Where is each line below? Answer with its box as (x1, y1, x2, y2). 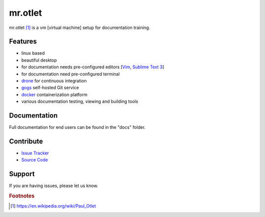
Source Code (21, 157, 49, 163)
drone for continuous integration (21, 78, 87, 84)
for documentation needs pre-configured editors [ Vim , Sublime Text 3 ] (21, 64, 164, 70)
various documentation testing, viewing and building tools (21, 98, 138, 104)
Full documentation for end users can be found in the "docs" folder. (9, 124, 146, 130)
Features (9, 37, 37, 46)
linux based (21, 50, 45, 56)
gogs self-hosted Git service (21, 85, 79, 91)
